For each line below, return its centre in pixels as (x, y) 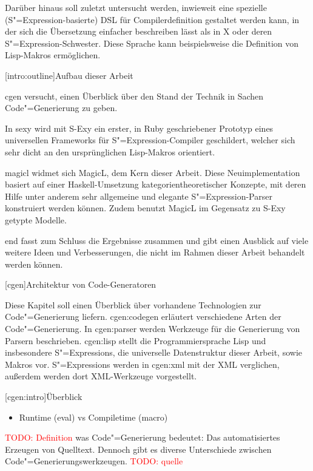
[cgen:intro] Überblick (44, 397)
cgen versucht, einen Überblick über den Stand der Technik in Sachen (134, 96)
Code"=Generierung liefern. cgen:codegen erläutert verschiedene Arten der (143, 317)
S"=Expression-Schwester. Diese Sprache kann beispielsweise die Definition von (152, 43)
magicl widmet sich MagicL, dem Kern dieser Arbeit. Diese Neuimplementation (153, 172)
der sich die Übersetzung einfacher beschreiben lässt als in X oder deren (139, 31)
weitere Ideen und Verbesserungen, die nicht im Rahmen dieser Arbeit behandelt (155, 252)
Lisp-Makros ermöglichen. (53, 55)
